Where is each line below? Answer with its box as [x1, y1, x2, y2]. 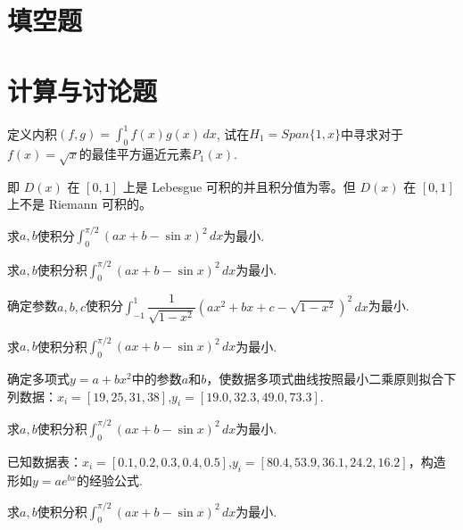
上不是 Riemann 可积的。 [7, 195, 152, 213]
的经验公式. [77, 470, 143, 489]
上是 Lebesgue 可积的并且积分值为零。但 [122, 177, 356, 195]
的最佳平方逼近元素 [79, 144, 192, 162]
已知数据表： [7, 451, 82, 470]
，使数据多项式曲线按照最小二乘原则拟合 [206, 369, 444, 388]
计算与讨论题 [7, 71, 158, 108]
